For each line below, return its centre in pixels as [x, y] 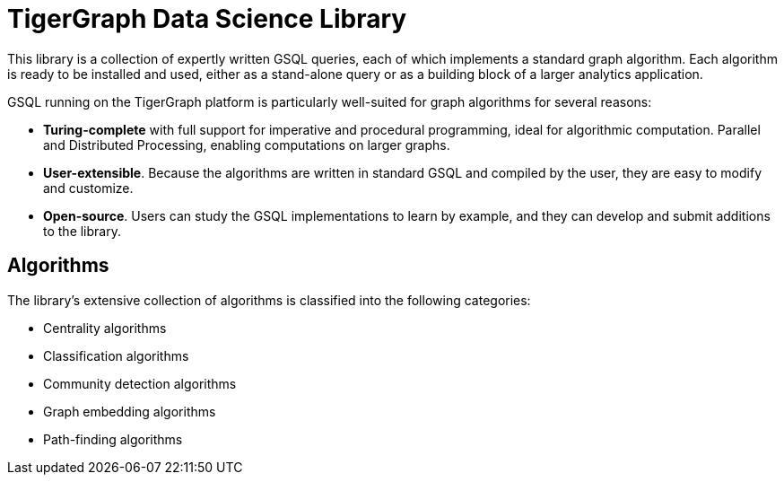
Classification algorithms [116, 355]
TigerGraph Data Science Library [207, 19]
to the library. [82, 231]
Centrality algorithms [105, 328]
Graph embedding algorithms [130, 411]
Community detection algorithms [140, 383]
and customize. [88, 188]
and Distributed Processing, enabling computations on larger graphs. [247, 145]
